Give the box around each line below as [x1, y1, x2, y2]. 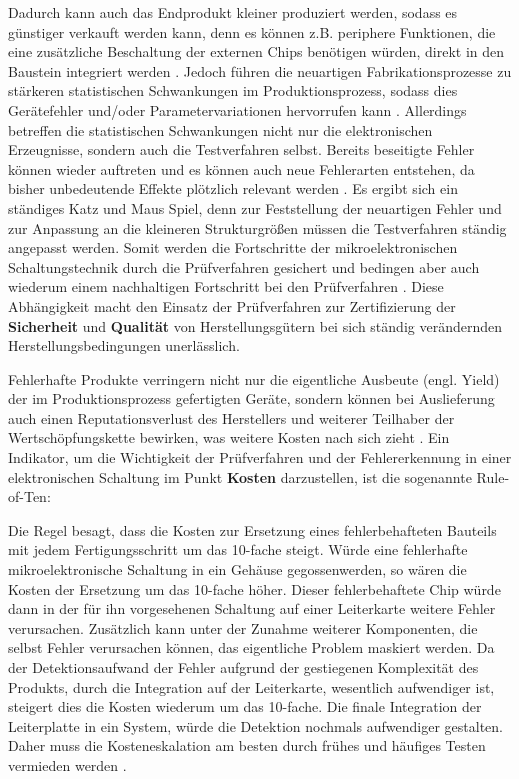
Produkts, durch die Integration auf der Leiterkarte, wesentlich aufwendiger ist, [8, 676, 495, 697]
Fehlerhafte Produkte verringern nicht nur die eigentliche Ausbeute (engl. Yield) [8, 368, 500, 389]
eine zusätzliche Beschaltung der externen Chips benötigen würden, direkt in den [8, 41, 505, 62]
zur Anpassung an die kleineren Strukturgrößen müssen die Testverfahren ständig [8, 217, 507, 238]
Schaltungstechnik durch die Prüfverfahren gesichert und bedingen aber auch [8, 256, 480, 277]
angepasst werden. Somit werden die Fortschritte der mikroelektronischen [8, 237, 458, 258]
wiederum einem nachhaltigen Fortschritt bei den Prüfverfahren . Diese [8, 276, 444, 297]
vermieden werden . [8, 754, 127, 775]
